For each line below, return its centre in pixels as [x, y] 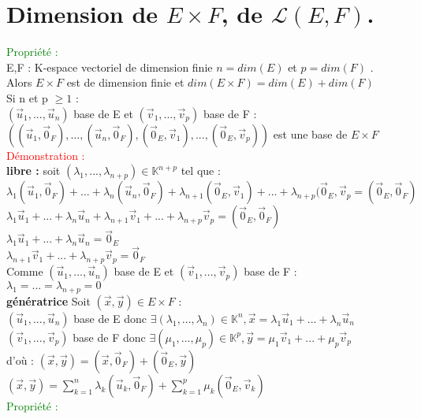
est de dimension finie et [125, 82]
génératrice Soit [48, 300]
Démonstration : [46, 155]
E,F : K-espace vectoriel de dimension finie [110, 67]
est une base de [310, 133]
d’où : [20, 360]
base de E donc [110, 318]
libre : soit [34, 171]
